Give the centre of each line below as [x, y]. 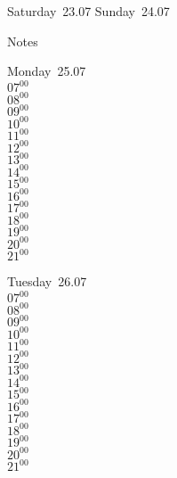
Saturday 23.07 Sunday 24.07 [88, 11]
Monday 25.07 [47, 71]
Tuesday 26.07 [47, 281]
